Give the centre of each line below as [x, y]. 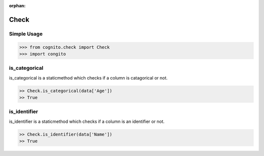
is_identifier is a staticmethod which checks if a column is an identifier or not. [87, 121]
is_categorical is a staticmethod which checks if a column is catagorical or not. [88, 78]
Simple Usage [26, 34]
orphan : [17, 6]
